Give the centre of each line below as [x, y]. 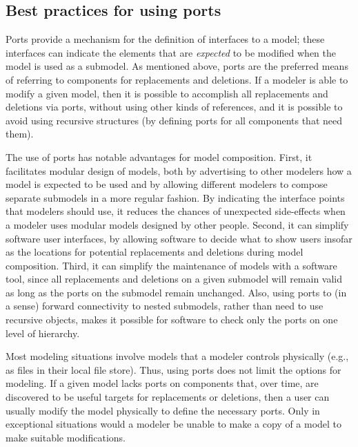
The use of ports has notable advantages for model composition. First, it [159, 156]
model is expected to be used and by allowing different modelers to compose [167, 184]
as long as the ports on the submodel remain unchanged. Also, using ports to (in [176, 292]
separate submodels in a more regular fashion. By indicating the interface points [175, 197]
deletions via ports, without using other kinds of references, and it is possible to [174, 107]
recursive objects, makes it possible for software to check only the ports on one [172, 320]
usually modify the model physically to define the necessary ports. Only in [163, 410]
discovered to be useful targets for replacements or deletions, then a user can [168, 397]
